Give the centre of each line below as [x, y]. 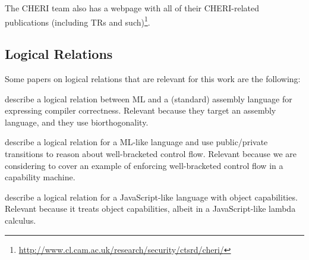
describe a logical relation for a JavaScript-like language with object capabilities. [151, 197]
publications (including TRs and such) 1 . [78, 21]
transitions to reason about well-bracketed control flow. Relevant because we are [151, 154]
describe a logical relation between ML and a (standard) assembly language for [149, 98]
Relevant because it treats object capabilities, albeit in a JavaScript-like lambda [150, 209]
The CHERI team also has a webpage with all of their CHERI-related [132, 8]
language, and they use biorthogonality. [77, 122]
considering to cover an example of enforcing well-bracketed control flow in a [144, 165]
